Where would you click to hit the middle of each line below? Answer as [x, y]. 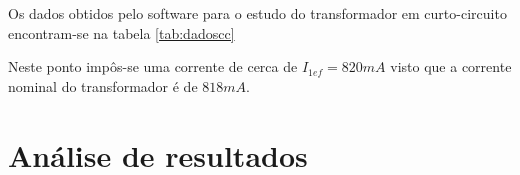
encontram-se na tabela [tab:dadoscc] [121, 32]
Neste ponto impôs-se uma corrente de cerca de [153, 66]
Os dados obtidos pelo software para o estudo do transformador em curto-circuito [257, 13]
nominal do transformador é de [103, 85]
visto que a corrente [451, 66]
